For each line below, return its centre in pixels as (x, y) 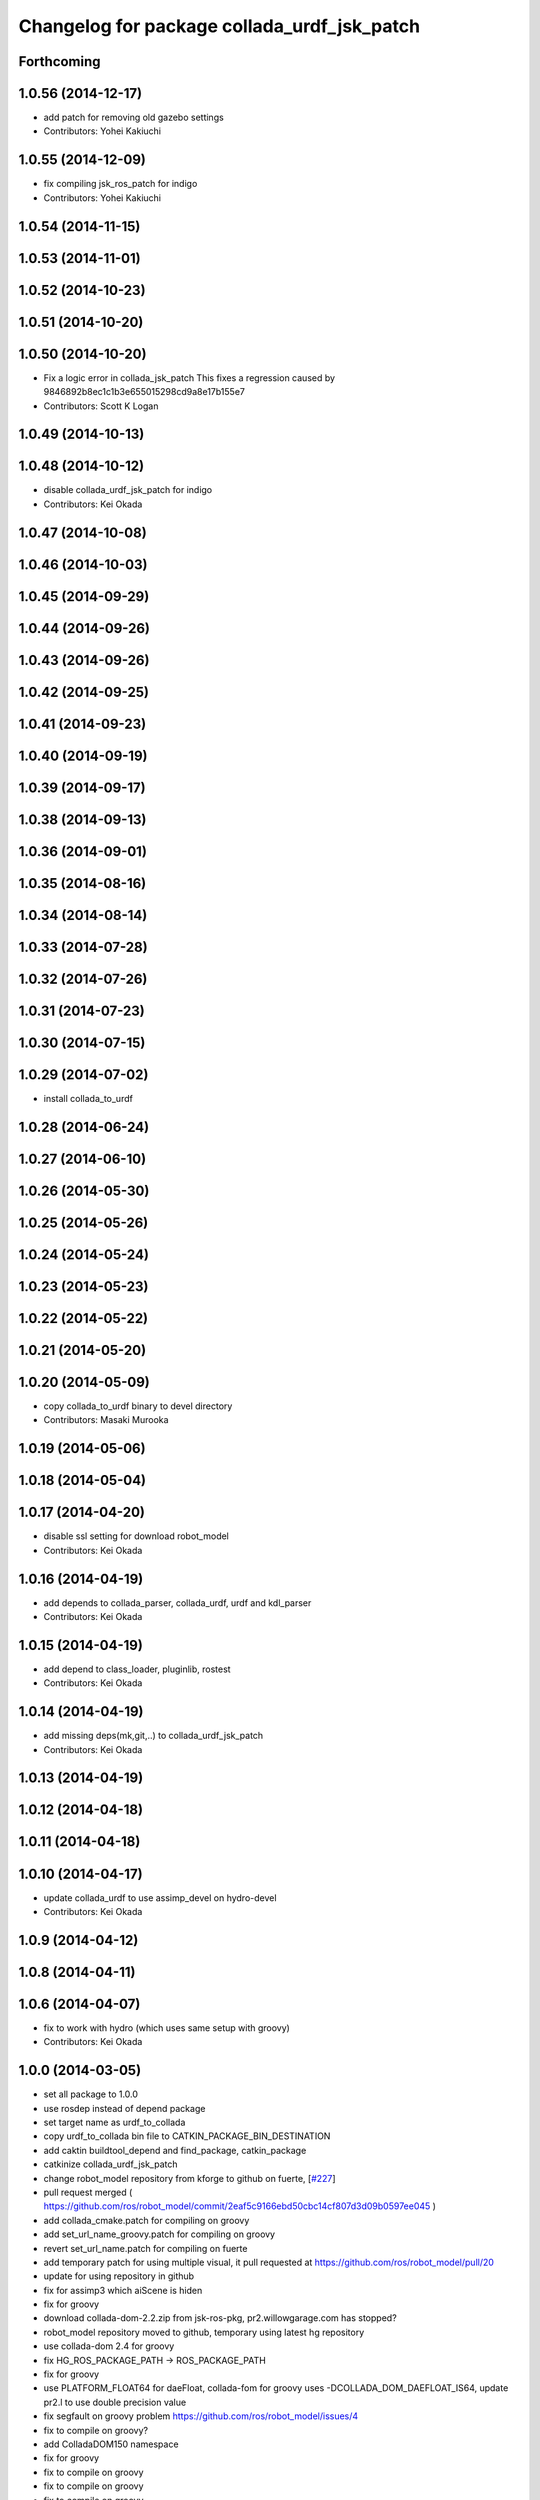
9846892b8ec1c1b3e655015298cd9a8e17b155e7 (144, 392)
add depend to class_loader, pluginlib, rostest (137, 1669)
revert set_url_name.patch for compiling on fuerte (145, 2248)
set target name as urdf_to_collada (114, 2122)
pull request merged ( (88, 2192)
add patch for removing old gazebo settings (133, 117)
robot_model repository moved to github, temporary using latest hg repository (204, 2332)
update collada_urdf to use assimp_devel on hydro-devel (160, 1897)
